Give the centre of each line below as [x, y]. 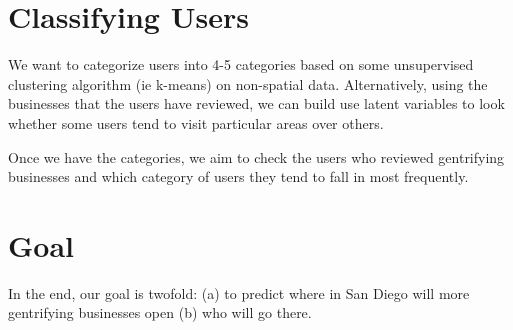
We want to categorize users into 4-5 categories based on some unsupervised [241, 64]
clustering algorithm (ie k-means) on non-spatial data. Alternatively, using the [248, 83]
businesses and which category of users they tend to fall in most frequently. [238, 176]
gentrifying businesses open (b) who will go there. [160, 312]
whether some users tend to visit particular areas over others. [196, 122]
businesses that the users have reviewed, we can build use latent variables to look [256, 103]
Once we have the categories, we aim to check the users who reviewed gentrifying [256, 156]
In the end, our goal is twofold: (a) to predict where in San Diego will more [239, 292]
